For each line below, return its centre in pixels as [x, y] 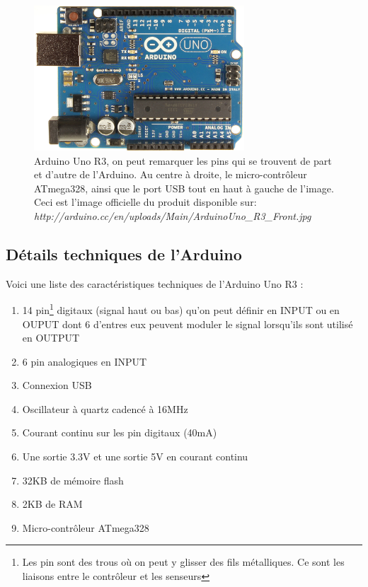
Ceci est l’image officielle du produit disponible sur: [145, 202]
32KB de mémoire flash [73, 480]
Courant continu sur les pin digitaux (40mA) [120, 432]
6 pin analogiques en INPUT [85, 361]
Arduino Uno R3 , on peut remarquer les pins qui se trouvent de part [183, 160]
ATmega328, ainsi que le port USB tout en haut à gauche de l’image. [184, 188]
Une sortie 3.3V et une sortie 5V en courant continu [135, 457]
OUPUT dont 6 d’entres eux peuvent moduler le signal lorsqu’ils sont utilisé [188, 324]
